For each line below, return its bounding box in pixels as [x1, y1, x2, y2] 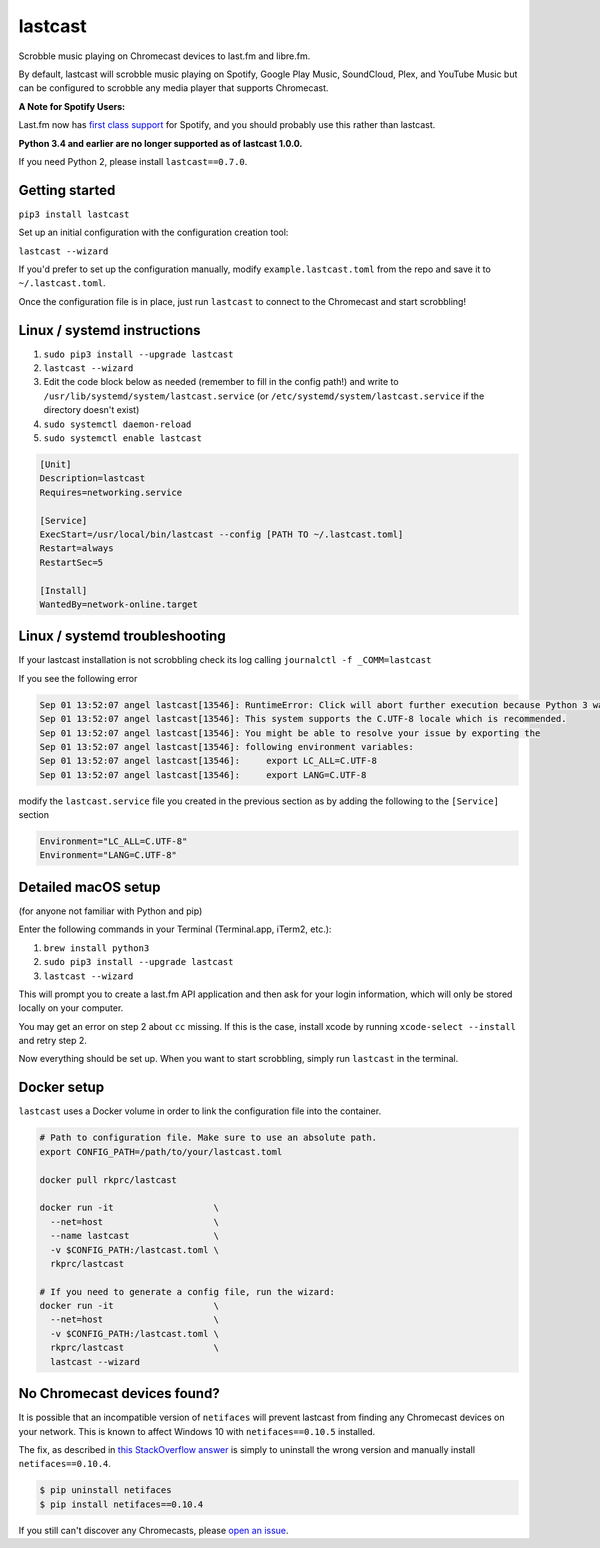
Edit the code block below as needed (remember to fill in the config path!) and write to [43, 376, 399, 388]
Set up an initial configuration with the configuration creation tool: [18, 226, 289, 239]
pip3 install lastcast [18, 208, 130, 220]
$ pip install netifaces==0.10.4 [39, 1498, 204, 1510]
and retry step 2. [18, 1035, 87, 1047]
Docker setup [18, 1079, 105, 1096]
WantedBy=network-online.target [39, 598, 199, 610]
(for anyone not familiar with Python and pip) [18, 905, 203, 917]
